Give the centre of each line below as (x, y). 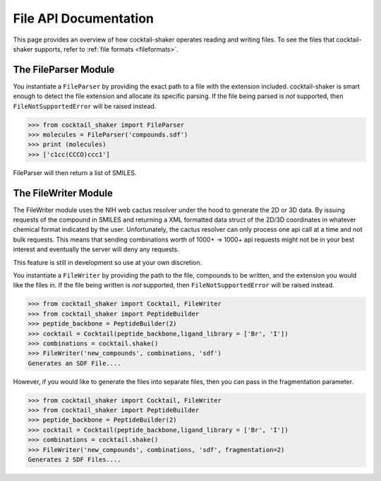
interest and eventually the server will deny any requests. (96, 249)
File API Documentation (84, 18)
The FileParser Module (64, 70)
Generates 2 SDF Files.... (74, 460)
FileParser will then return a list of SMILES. (75, 172)
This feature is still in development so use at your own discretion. (108, 262)
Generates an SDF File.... (74, 363)
